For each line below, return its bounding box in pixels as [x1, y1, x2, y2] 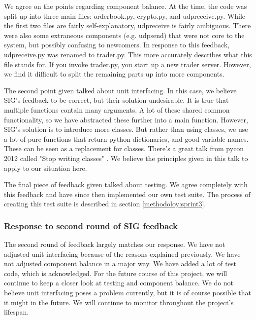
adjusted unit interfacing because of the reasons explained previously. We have [4, 248, 241, 259]
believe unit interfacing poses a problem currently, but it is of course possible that [4, 287, 251, 298]
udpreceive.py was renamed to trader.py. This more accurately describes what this [4, 49, 252, 59]
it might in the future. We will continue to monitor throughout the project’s [4, 297, 234, 307]
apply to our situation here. [4, 162, 87, 173]
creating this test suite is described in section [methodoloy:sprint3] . [4, 199, 206, 209]
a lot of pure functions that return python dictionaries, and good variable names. [4, 133, 249, 144]
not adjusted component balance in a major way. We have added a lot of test [4, 258, 236, 269]
